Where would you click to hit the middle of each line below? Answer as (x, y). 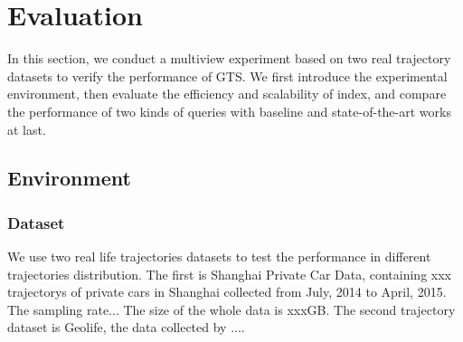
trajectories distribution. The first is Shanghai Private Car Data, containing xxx (229, 274)
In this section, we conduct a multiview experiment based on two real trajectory (229, 58)
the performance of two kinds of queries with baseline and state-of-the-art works (229, 111)
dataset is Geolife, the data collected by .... (126, 327)
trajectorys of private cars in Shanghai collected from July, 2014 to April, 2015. (227, 292)
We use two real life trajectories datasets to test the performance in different (219, 256)
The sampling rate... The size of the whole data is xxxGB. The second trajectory (231, 309)
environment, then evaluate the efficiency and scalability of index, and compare (227, 94)
